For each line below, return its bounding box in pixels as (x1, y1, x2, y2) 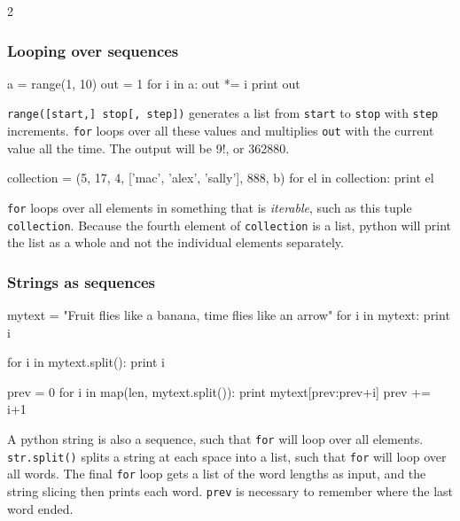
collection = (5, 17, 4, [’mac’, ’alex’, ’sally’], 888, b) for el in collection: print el (7, 168, 434, 187)
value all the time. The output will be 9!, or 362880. (7, 138, 290, 157)
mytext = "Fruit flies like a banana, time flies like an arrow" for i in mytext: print (7, 306, 450, 324)
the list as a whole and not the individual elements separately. (7, 233, 344, 252)
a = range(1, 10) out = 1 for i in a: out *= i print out (7, 74, 300, 92)
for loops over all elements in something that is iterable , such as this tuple (7, 198, 412, 216)
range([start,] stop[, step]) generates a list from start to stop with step (7, 104, 439, 122)
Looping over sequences (7, 39, 179, 61)
